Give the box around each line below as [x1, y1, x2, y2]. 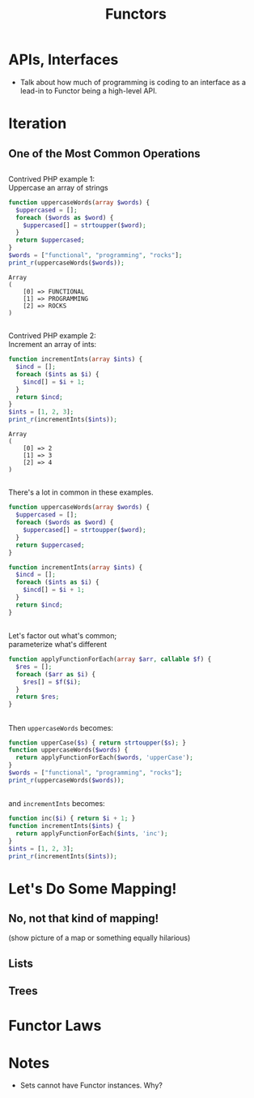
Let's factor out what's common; [8, 631, 117, 641]
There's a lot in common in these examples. [8, 487, 154, 497]
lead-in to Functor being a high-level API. [19, 86, 158, 96]
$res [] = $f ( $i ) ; [23, 678, 82, 686]
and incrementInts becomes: [8, 799, 105, 808]
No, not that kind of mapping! [8, 911, 159, 925]
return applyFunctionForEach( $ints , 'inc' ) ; [15, 829, 168, 838]
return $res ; [15, 693, 60, 701]
